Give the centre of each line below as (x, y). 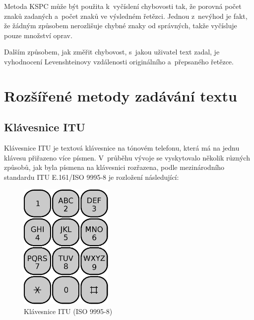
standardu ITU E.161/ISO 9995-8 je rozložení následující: (92, 177)
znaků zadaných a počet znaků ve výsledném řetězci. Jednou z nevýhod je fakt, (126, 16)
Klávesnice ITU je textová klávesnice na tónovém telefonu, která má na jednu (122, 148)
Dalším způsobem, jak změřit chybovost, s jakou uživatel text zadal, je (112, 52)
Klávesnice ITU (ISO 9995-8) (68, 311)
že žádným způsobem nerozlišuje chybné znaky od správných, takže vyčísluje (121, 26)
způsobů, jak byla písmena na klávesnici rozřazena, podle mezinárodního (114, 167)
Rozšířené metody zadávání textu (121, 95)
